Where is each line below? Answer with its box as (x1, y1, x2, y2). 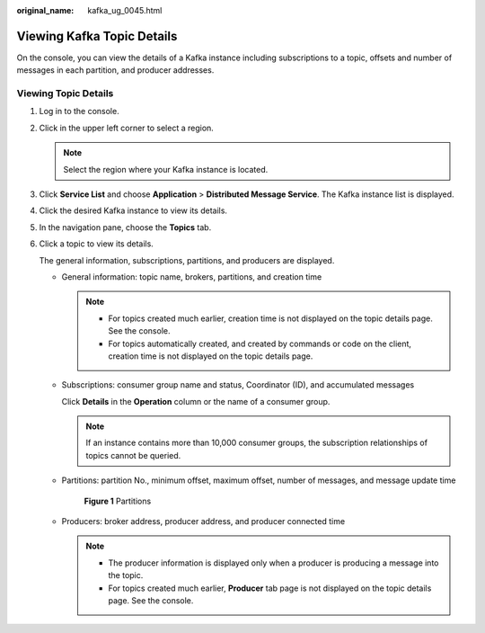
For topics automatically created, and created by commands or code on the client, (108, 338, 412, 349)
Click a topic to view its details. (39, 238, 154, 249)
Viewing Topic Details (16, 87, 114, 100)
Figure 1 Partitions (84, 495, 152, 506)
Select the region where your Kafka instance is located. (63, 164, 269, 174)
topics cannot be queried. (85, 450, 181, 460)
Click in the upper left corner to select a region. (39, 122, 215, 133)
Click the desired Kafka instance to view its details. (39, 205, 228, 216)
